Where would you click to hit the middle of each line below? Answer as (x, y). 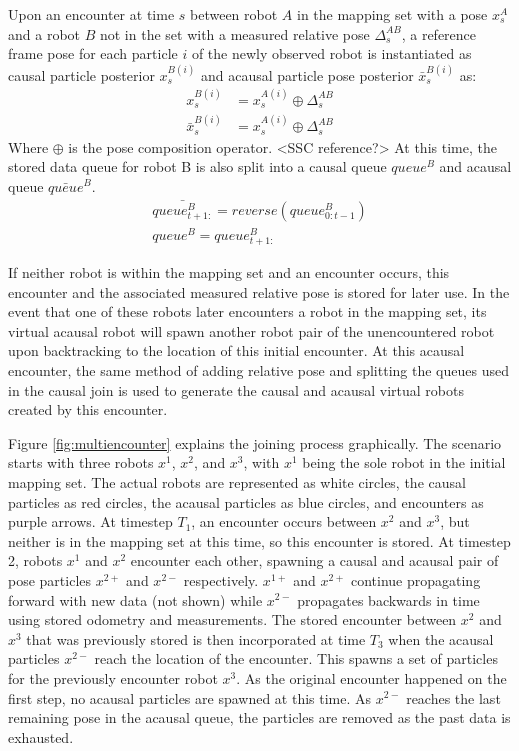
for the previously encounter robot (113, 677)
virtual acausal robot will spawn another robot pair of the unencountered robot (251, 330)
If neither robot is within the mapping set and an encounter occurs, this (229, 272)
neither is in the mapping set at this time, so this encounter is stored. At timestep (259, 540)
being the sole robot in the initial (404, 462)
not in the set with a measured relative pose (234, 33)
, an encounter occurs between (284, 521)
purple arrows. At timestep (90, 521)
